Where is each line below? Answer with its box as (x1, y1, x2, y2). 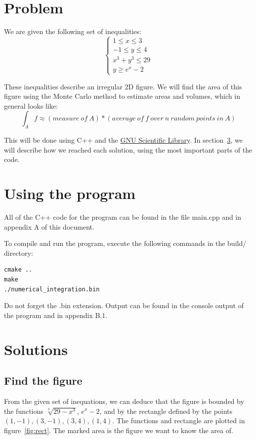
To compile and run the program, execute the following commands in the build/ (4, 238, 247, 248)
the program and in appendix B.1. (4, 310, 108, 320)
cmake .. (4, 266, 33, 274)
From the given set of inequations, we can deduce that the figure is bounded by (4, 396, 244, 406)
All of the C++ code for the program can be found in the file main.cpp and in (4, 211, 242, 222)
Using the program (4, 183, 136, 203)
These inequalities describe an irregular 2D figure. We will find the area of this (4, 81, 242, 91)
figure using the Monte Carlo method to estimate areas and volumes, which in (4, 91, 240, 101)
